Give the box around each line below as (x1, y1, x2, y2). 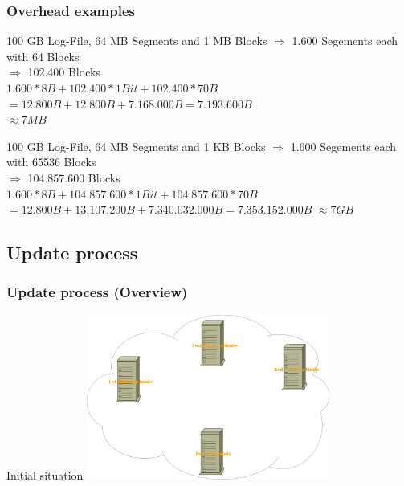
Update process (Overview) (6, 282, 188, 302)
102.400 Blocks (27, 63, 100, 80)
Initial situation (6, 466, 84, 483)
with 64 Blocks (6, 47, 80, 64)
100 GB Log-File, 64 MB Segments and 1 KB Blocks (6, 137, 266, 154)
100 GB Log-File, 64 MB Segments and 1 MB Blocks (6, 32, 267, 49)
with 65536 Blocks (6, 153, 96, 170)
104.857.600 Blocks (27, 169, 120, 186)
